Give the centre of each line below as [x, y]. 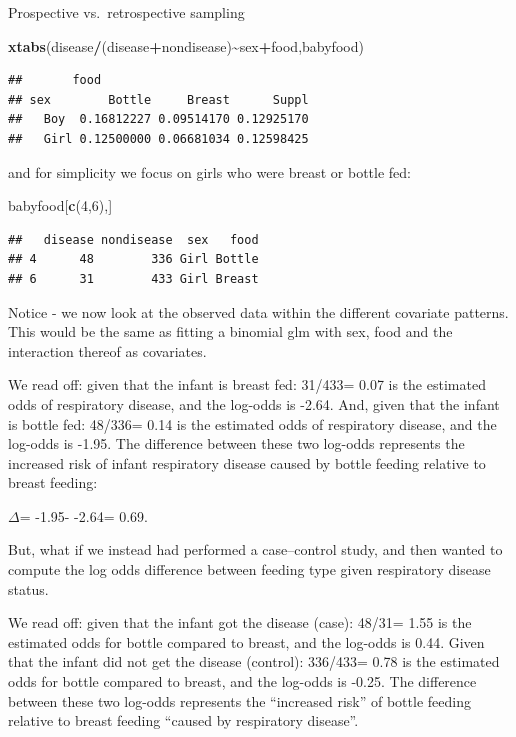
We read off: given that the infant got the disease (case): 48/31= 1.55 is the [240, 622]
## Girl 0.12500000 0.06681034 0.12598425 [158, 138]
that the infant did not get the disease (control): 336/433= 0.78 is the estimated [254, 661]
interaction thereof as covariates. [107, 350]
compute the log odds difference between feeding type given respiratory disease [249, 569]
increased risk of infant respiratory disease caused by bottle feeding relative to [247, 462]
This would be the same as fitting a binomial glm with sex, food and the [230, 331]
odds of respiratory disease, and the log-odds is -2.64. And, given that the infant [254, 403]
